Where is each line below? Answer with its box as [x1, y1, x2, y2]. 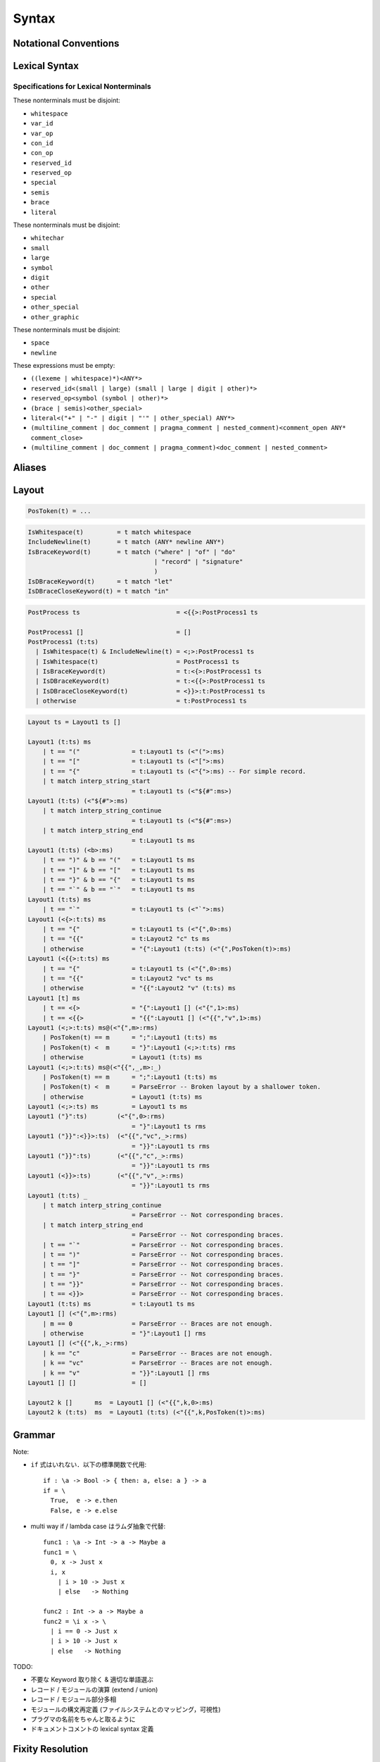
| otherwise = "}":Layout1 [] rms [42, 1329, 207, 1338]
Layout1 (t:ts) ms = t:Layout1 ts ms [27, 1300, 195, 1307]
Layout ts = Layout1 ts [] [27, 717, 121, 726]
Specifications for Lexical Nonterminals [13, 81, 151, 91]
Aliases [13, 462, 47, 474]
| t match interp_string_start [42, 777, 151, 785]
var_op [30, 129, 53, 137]
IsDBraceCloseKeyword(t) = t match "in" [27, 587, 169, 596]
